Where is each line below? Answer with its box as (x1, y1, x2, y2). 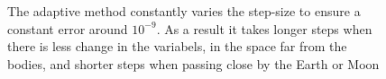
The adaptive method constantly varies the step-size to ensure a (7, 2, 361, 20)
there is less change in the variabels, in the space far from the (7, 37, 347, 56)
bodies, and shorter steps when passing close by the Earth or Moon (7, 54, 380, 73)
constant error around (7, 19, 128, 38)
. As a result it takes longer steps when (156, 19, 372, 38)
